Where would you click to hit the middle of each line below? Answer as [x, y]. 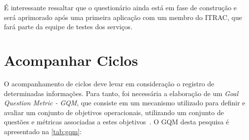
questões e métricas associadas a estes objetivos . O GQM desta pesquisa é [116, 122]
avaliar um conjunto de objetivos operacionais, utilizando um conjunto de [114, 112]
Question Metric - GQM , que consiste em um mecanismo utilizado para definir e [125, 103]
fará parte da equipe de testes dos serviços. [68, 27]
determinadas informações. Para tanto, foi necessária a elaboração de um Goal [121, 93]
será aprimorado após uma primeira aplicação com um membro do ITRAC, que [123, 17]
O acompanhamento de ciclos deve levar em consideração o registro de [109, 83]
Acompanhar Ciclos [71, 60]
